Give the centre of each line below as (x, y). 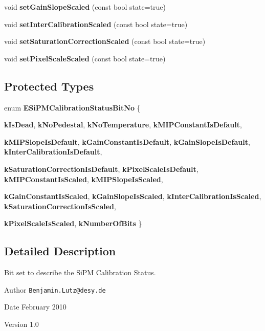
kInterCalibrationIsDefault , (53, 152)
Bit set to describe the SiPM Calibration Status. (80, 272)
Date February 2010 (35, 307)
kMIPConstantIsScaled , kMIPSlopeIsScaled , (84, 179)
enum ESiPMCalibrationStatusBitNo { (72, 107)
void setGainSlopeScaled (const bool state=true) (85, 7)
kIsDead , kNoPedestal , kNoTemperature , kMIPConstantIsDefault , (123, 125)
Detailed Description (60, 251)
